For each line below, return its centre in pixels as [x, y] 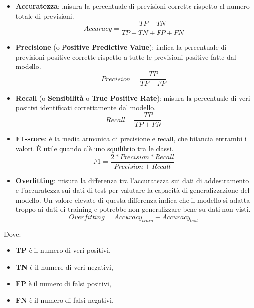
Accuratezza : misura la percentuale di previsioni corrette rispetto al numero [132, 6]
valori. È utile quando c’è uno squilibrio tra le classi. [95, 148]
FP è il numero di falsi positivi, [63, 283]
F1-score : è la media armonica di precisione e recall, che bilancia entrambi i [131, 139]
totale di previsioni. [45, 16]
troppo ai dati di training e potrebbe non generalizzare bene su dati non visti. [133, 209]
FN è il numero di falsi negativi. [64, 300]
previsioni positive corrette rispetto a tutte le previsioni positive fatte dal [126, 56]
